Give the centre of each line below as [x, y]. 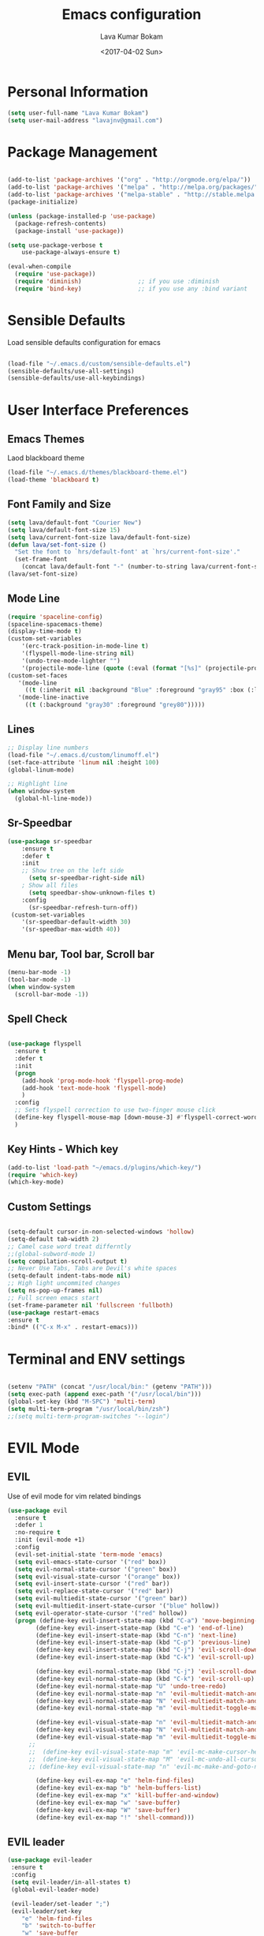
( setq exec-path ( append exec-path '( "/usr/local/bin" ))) [104, 1394]
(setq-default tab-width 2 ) [54, 1239]
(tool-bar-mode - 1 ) [39, 979]
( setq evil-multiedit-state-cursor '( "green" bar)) [101, 1599]
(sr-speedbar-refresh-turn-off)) [83, 907]
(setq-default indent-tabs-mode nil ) [69, 1276]
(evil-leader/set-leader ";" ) [60, 1904]
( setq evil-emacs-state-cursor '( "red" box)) [91, 1562]
